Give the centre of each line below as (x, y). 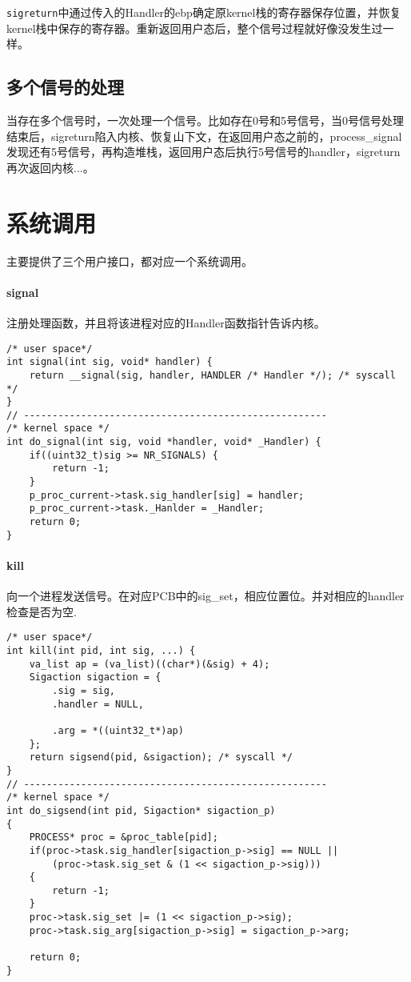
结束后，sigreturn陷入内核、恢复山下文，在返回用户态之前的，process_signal (204, 136)
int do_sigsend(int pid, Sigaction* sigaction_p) (141, 810)
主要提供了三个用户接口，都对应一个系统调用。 (130, 261)
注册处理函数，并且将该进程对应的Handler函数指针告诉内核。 (166, 322)
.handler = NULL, (98, 704)
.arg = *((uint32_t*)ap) (118, 730)
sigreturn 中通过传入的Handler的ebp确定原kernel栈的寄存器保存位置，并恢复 (204, 12)
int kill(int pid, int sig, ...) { (101, 651)
